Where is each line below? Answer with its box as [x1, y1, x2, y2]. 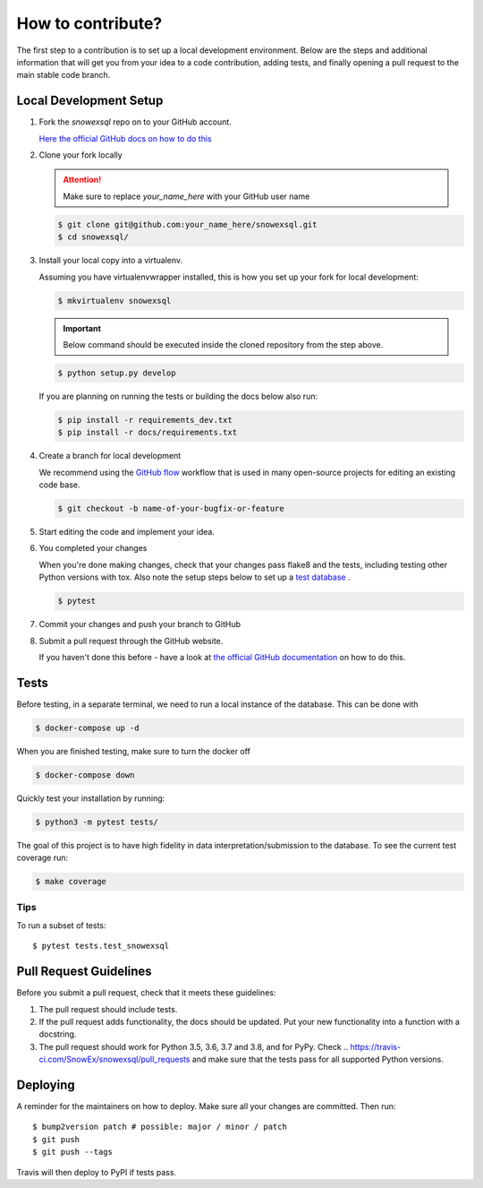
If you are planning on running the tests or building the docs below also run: [38, 391, 318, 401]
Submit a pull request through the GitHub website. [38, 635, 224, 646]
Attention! [63, 175, 102, 185]
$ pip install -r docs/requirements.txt [57, 427, 237, 438]
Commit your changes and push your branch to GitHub [38, 619, 241, 630]
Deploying [16, 1077, 75, 1092]
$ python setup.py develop [57, 367, 176, 378]
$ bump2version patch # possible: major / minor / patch [32, 1122, 288, 1132]
